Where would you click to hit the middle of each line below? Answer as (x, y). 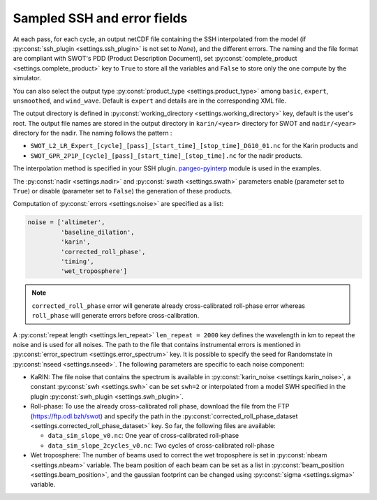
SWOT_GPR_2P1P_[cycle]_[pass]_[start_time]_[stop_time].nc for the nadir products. (167, 155)
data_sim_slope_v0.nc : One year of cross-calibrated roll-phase (143, 436)
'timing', (77, 261)
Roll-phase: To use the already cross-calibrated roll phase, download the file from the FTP (160, 406)
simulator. (27, 78)
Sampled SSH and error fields (100, 18)
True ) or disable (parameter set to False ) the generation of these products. (123, 191)
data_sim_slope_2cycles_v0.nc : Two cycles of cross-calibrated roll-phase (161, 445)
